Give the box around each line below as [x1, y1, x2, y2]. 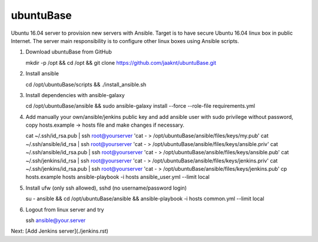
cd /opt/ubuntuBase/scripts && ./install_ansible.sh [25, 81, 147, 88]
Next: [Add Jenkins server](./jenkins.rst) [11, 227, 109, 235]
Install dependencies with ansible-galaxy [25, 91, 125, 98]
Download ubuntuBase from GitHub [25, 48, 112, 55]
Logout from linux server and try [25, 206, 104, 213]
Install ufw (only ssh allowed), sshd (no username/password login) [25, 184, 187, 191]
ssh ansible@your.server [25, 217, 86, 224]
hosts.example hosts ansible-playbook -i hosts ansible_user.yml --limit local [25, 174, 210, 181]
